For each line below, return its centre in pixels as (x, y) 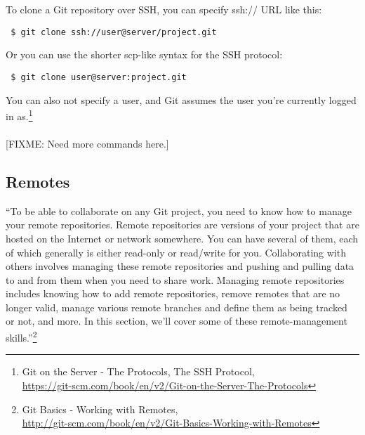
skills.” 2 (21, 336)
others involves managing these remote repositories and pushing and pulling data (180, 266)
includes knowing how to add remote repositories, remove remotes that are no (173, 293)
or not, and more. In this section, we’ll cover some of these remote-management (177, 321)
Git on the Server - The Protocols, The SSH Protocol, (138, 371)
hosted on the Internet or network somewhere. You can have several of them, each (182, 238)
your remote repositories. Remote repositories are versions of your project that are (182, 225)
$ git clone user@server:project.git (99, 77)
